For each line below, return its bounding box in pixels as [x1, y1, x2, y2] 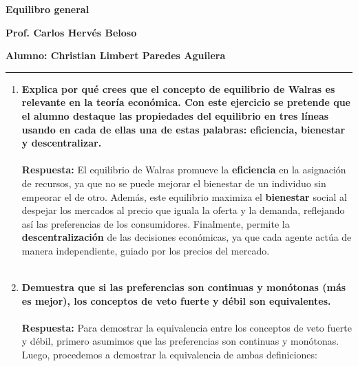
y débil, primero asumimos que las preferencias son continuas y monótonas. [21, 334, 339, 348]
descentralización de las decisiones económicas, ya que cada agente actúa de [21, 230, 352, 244]
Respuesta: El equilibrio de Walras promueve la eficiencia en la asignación [21, 162, 346, 177]
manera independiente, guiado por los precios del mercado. [21, 243, 270, 257]
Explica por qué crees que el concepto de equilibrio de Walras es [21, 81, 335, 96]
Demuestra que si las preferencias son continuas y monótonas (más [21, 280, 346, 294]
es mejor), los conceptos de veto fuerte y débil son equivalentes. [21, 293, 331, 308]
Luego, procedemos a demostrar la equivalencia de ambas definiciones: [21, 347, 317, 362]
